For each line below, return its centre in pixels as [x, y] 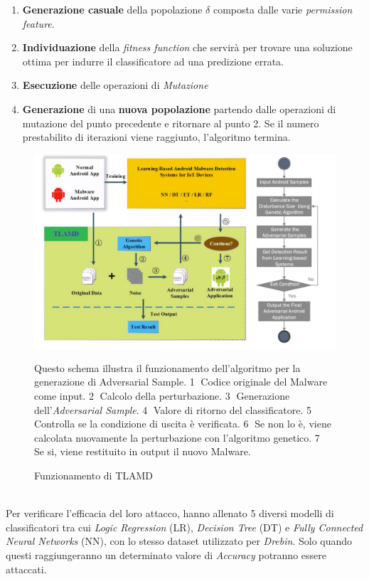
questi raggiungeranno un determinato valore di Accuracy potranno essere [166, 554]
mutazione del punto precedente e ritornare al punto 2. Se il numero [171, 123]
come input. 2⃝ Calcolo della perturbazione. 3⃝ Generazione [162, 395]
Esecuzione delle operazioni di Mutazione [115, 85]
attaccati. [26, 569]
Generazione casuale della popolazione [112, 9]
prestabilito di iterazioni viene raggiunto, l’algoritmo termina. [156, 137]
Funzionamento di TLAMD [94, 475]
